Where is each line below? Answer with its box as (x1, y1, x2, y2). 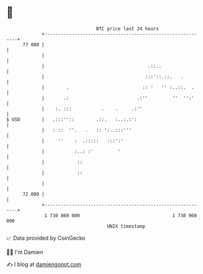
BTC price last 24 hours (96, 26, 159, 32)
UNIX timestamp (106, 223, 146, 229)
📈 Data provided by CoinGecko (6, 234, 86, 242)
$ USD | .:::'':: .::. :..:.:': (6, 116, 137, 123)
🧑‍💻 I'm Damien (6, 248, 44, 256)
